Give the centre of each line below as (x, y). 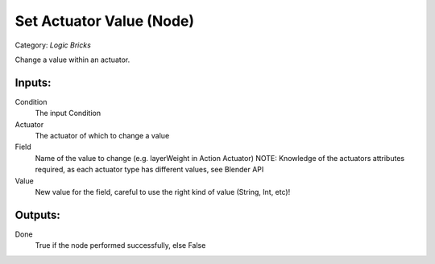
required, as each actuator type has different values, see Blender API (149, 170)
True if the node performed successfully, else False (120, 245)
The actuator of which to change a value (102, 136)
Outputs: (37, 214)
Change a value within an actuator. (72, 60)
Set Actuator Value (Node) (105, 21)
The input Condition (68, 113)
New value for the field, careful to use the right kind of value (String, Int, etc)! (163, 192)
